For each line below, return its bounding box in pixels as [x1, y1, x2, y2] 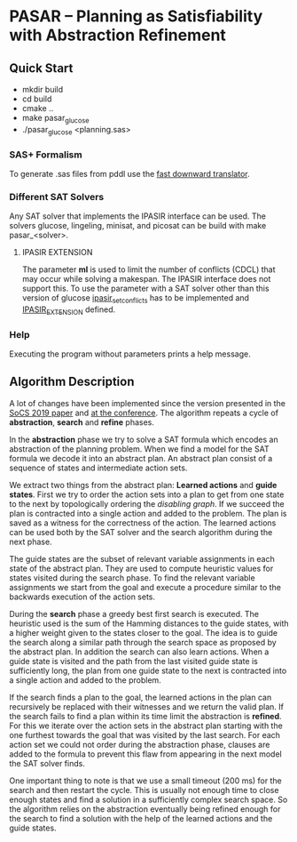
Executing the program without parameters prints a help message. [9, 349, 251, 359]
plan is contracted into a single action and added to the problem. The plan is [9, 508, 287, 518]
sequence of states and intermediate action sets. [9, 462, 188, 473]
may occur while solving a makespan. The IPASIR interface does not [21, 274, 271, 285]
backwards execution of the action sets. [9, 591, 156, 602]
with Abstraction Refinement [9, 25, 226, 45]
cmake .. [21, 103, 54, 113]
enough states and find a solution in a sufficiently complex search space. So [9, 794, 288, 805]
